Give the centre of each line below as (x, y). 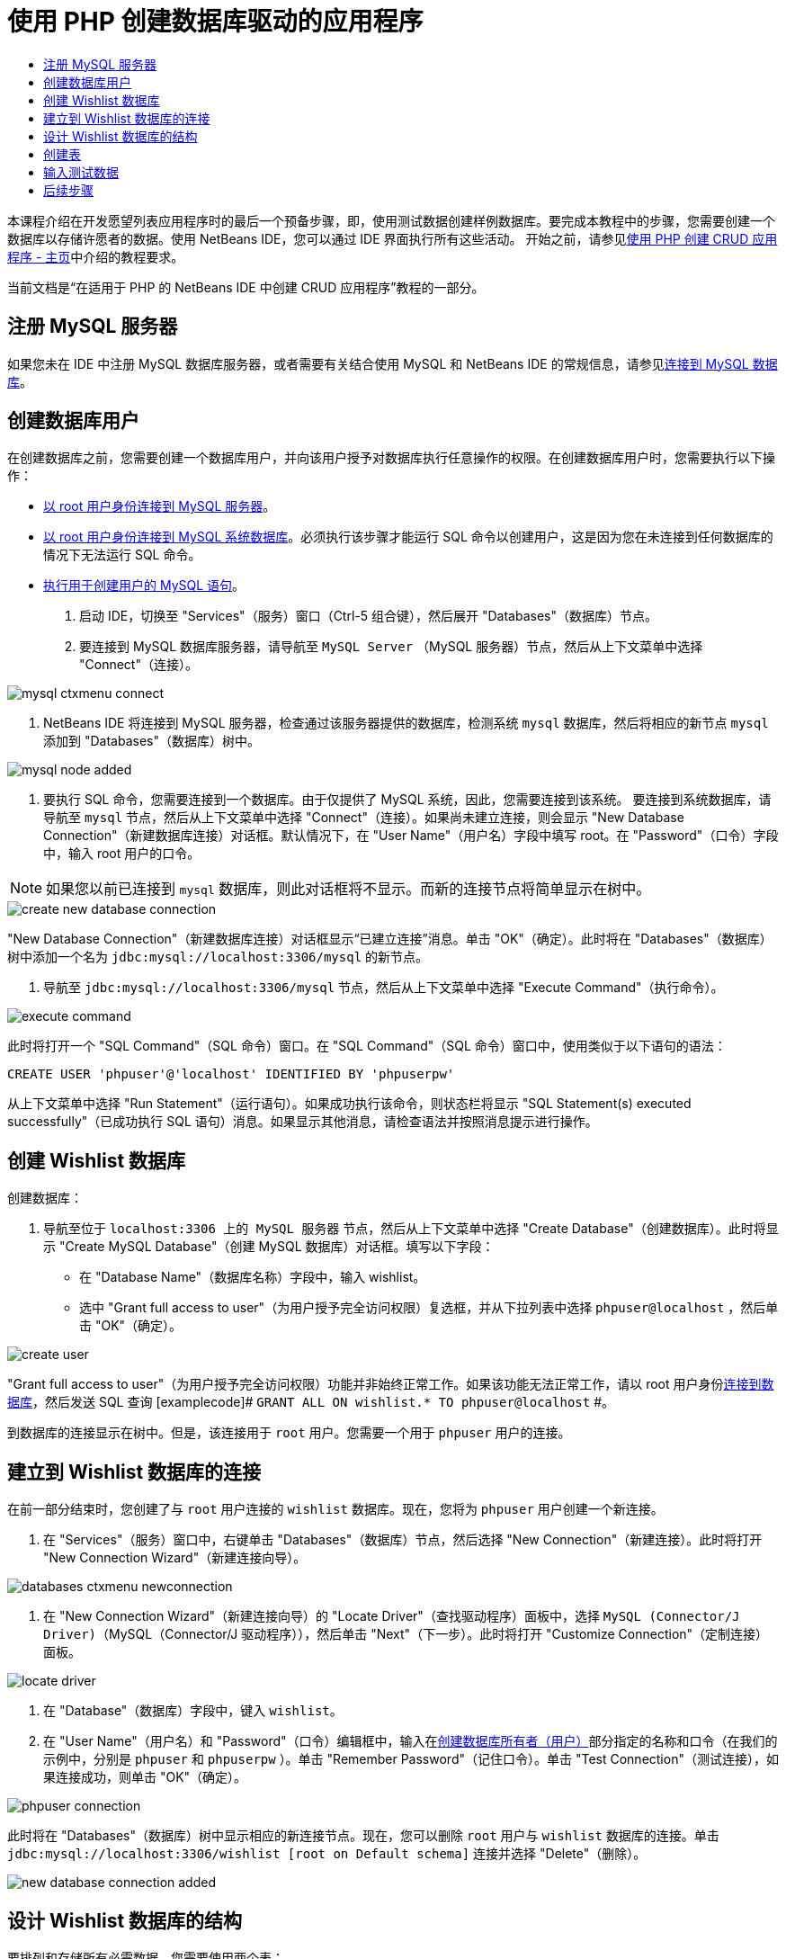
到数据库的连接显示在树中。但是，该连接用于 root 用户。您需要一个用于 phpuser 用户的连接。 (289, 1433)
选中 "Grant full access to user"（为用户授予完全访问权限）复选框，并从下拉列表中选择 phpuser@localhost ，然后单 (429, 1308)
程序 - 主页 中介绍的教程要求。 (96, 256)
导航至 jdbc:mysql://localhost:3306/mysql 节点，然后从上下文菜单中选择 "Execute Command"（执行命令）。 (384, 988)
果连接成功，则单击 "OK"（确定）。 (145, 1777)
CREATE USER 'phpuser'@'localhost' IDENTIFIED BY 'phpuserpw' (231, 1074)
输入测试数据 (81, 172)
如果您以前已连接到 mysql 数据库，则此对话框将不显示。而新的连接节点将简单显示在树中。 (348, 889)
